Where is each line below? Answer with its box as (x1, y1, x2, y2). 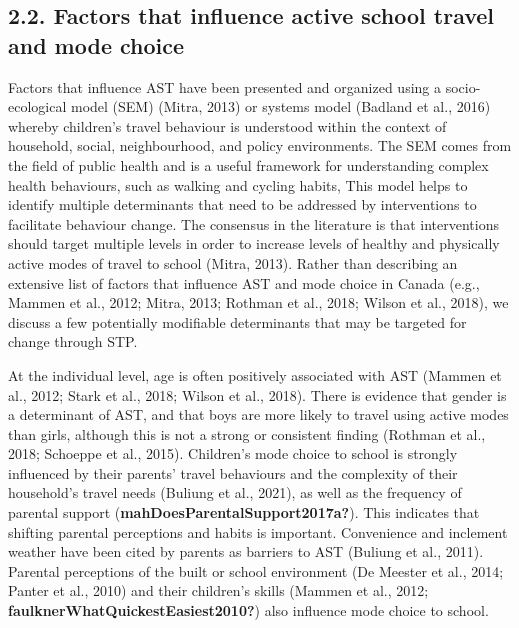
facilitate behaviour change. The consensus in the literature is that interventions (8, 213, 499, 234)
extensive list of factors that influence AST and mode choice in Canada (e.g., (8, 272, 480, 293)
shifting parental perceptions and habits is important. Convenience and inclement (8, 521, 508, 542)
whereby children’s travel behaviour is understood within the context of (8, 115, 447, 136)
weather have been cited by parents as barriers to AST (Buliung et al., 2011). (8, 541, 484, 562)
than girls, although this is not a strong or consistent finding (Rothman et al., (8, 423, 486, 444)
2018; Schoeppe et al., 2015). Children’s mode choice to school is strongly (8, 443, 458, 464)
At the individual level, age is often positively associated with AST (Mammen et (8, 364, 502, 385)
